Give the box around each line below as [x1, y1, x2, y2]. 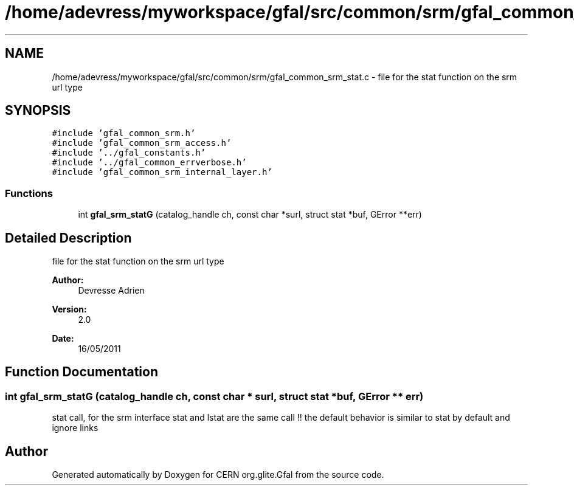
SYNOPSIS [5, 103, 71, 119]
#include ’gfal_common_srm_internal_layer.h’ [52, 167, 272, 178]
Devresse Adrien [78, 285, 145, 296]
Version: [52, 304, 87, 315]
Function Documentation [5, 364, 158, 380]
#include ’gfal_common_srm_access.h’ [52, 138, 232, 148]
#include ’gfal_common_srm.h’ [52, 128, 196, 139]
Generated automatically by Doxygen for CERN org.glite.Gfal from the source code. [52, 469, 384, 480]
